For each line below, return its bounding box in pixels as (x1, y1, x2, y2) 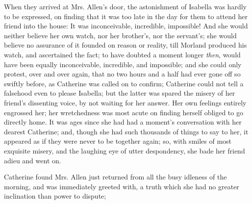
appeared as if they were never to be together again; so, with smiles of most (4, 136, 232, 146)
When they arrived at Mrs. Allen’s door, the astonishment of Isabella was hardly (4, 1, 247, 11)
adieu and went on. (4, 155, 61, 165)
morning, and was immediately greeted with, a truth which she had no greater (4, 181, 239, 191)
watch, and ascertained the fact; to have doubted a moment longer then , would (4, 49, 241, 59)
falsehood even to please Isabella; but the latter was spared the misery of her (4, 88, 235, 98)
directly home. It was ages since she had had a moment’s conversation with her (4, 117, 242, 127)
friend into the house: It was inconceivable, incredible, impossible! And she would (4, 21, 248, 31)
